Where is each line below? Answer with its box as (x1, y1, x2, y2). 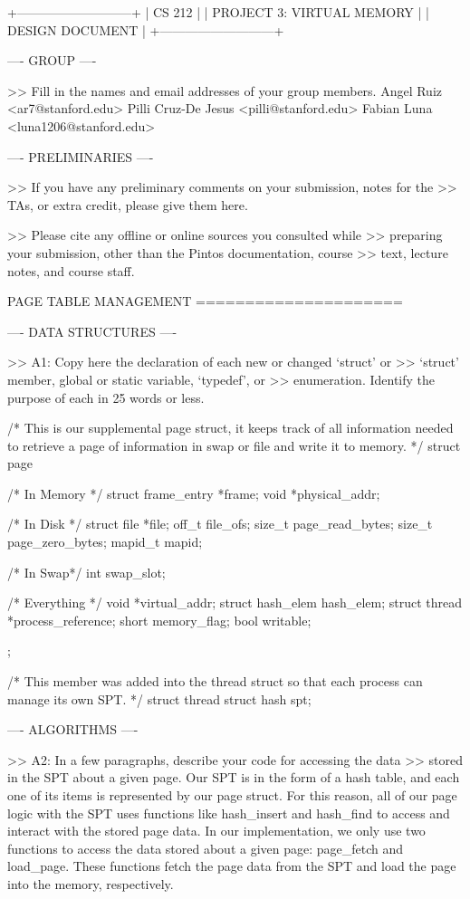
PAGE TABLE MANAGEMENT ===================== (7, 292, 403, 311)
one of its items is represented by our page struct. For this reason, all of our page (7, 786, 457, 804)
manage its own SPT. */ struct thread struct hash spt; (7, 689, 312, 708)
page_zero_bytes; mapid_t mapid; (7, 532, 203, 551)
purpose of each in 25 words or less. (7, 387, 205, 406)
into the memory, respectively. (7, 874, 174, 893)
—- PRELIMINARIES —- (7, 147, 154, 166)
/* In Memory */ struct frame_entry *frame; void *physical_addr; (7, 483, 380, 502)
